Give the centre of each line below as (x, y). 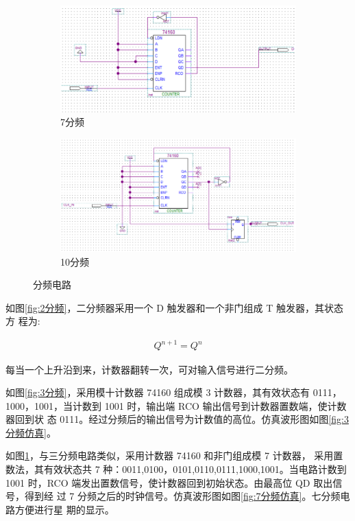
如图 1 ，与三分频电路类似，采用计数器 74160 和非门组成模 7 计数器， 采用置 (174, 455)
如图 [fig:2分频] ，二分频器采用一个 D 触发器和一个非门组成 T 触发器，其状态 (174, 307)
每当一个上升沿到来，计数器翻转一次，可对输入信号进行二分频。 (149, 369)
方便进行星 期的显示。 (64, 509)
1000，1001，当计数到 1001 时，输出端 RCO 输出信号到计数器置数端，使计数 (176, 405)
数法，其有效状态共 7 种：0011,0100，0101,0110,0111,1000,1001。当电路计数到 (176, 469)
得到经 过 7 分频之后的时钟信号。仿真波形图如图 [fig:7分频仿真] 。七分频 (182, 496)
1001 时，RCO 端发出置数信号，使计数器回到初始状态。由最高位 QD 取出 (169, 482)
